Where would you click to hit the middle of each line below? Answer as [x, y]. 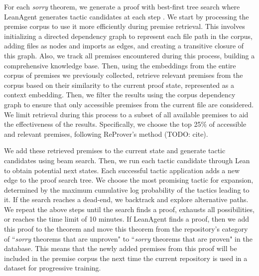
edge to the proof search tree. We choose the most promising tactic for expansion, [129, 180]
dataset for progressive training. [53, 268]
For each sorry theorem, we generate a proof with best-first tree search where [122, 6]
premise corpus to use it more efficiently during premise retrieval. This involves [125, 26]
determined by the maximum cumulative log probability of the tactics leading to [127, 189]
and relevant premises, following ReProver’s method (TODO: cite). [106, 134]
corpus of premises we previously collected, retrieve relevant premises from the [124, 75]
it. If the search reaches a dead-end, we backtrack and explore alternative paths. [126, 199]
